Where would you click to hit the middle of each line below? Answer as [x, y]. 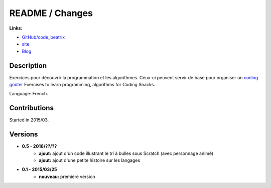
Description [28, 65]
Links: [16, 28]
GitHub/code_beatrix [43, 37]
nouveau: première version [67, 176]
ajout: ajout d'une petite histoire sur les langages [90, 160]
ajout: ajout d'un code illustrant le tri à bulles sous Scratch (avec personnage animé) [126, 153]
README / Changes [51, 13]
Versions [24, 135]
